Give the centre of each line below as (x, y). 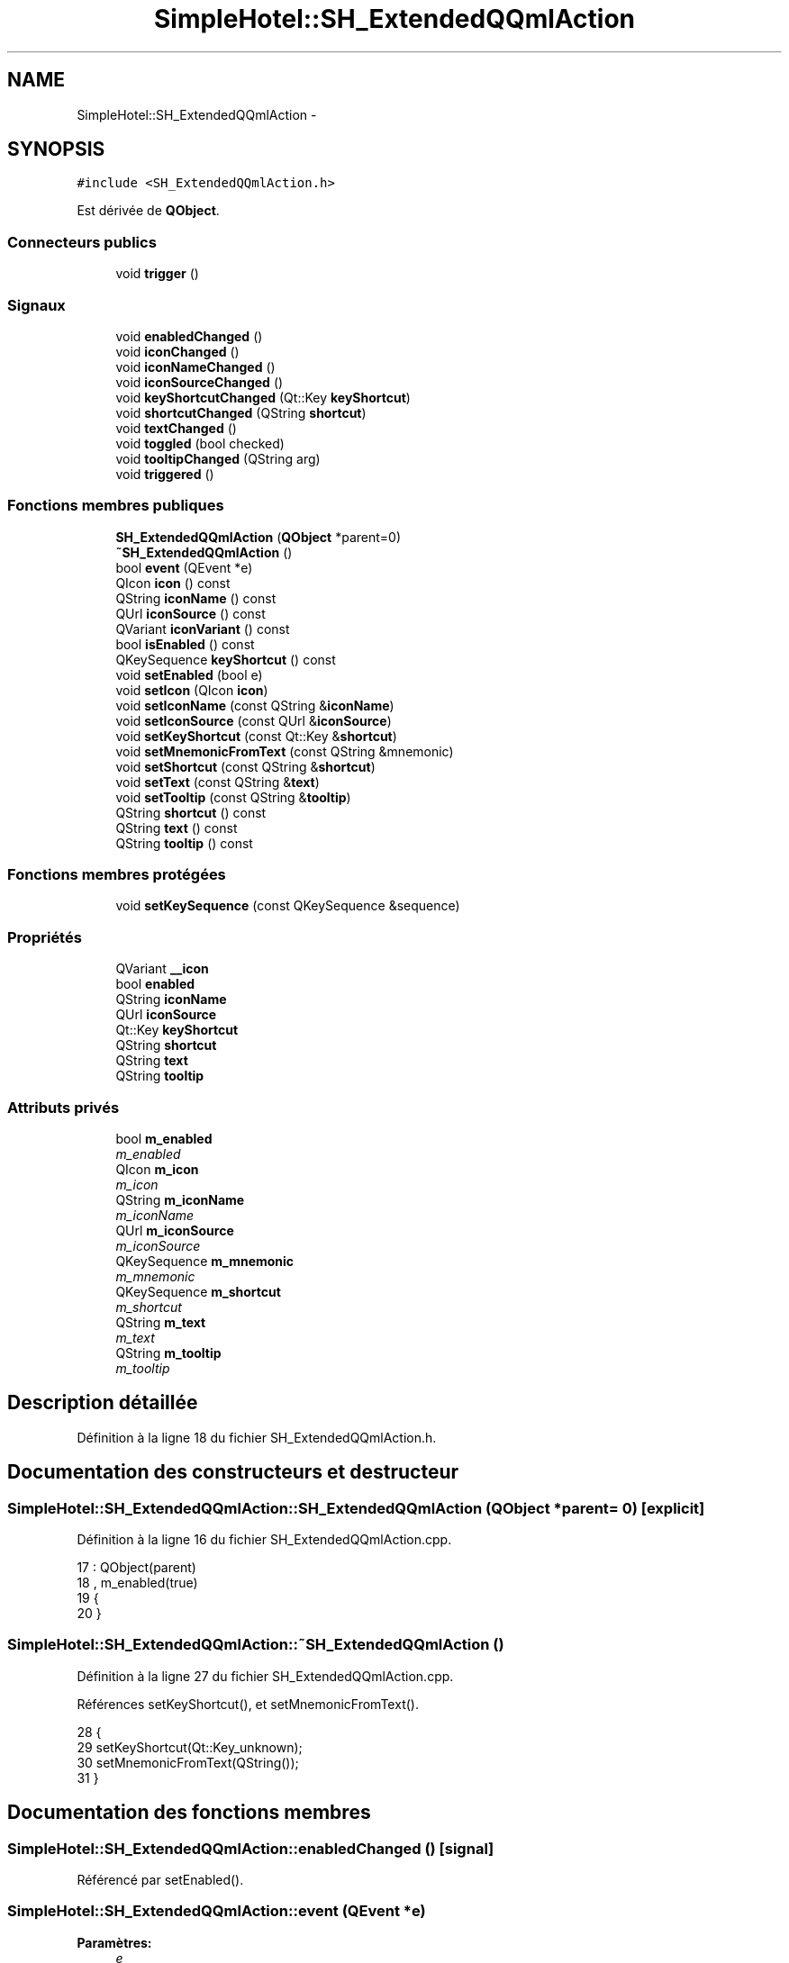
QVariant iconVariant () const (203, 629)
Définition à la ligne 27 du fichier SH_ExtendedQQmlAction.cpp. (265, 1676)
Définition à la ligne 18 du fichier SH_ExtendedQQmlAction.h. (257, 1437)
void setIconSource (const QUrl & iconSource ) (254, 720)
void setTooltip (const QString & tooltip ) (233, 797)
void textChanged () (176, 428)
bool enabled (155, 984)
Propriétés (45, 937)
